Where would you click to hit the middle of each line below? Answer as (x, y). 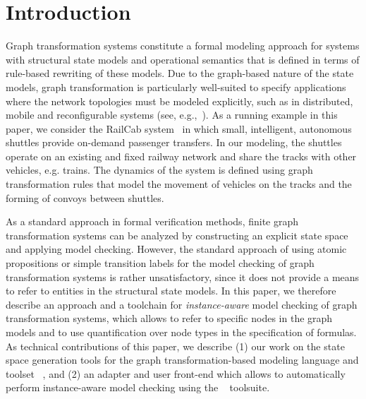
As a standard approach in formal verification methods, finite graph (152, 221)
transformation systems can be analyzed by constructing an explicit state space (177, 235)
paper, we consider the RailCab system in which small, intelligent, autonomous (179, 128)
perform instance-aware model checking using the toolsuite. (138, 387)
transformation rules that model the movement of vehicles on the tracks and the (179, 184)
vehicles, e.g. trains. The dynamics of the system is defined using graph (159, 170)
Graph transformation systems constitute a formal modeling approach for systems (183, 46)
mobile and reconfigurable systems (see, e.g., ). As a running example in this (172, 115)
